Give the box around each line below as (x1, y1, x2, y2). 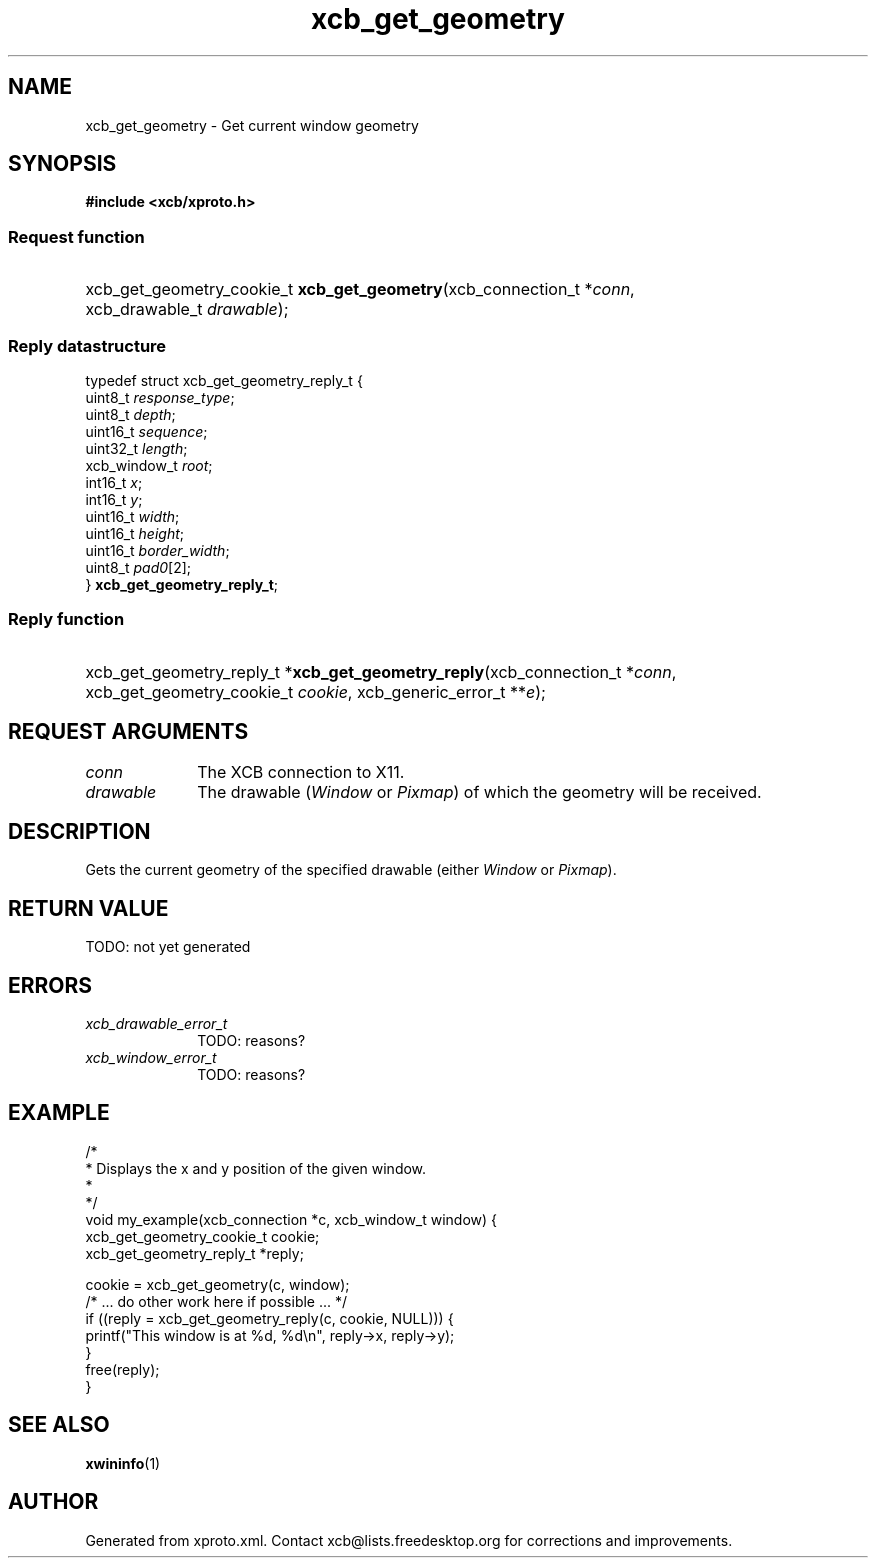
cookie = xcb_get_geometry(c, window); (85, 1275, 350, 1293)
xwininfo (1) (85, 1454, 161, 1472)
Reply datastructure (8, 335, 167, 356)
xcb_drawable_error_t (85, 1015, 228, 1033)
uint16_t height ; (85, 524, 184, 542)
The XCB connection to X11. (197, 761, 405, 782)
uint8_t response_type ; (85, 388, 235, 406)
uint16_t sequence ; (85, 422, 208, 440)
